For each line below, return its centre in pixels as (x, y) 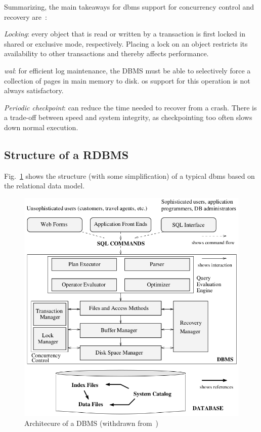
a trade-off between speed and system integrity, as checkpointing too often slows (128, 117)
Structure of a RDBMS (67, 154)
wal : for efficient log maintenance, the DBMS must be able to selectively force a (127, 70)
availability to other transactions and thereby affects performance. (106, 53)
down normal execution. (41, 127)
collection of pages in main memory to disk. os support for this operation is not (127, 80)
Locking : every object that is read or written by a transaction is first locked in (125, 34)
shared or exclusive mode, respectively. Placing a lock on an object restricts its (126, 43)
